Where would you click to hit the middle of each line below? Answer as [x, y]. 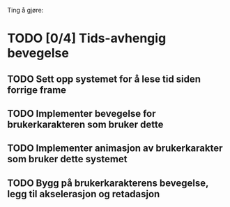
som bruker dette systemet [67, 159]
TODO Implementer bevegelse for [82, 114]
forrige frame [37, 90]
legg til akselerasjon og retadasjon [84, 194]
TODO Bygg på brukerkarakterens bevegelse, [108, 183]
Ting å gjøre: [25, 10]
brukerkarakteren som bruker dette [85, 124]
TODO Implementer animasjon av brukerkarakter [115, 149]
